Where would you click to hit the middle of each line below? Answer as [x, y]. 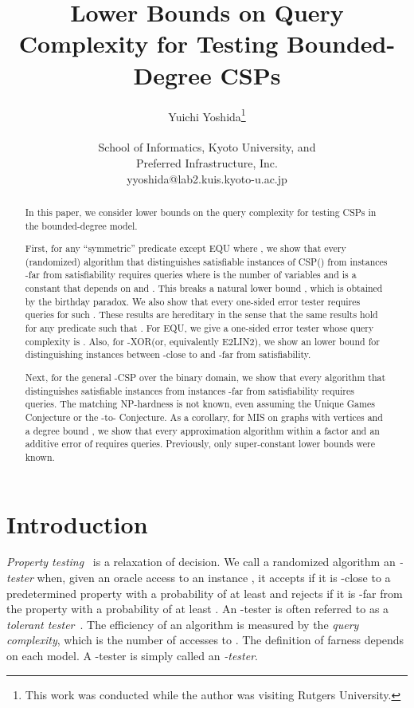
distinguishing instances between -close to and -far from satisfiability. [168, 354]
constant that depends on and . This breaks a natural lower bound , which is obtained [204, 288]
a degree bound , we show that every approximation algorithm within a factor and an [202, 430]
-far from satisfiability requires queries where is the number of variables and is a [191, 275]
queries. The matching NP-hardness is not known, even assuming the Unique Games [200, 404]
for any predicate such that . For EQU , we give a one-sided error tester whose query [199, 328]
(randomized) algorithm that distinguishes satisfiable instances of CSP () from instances [206, 261]
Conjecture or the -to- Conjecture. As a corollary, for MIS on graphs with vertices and [204, 417]
